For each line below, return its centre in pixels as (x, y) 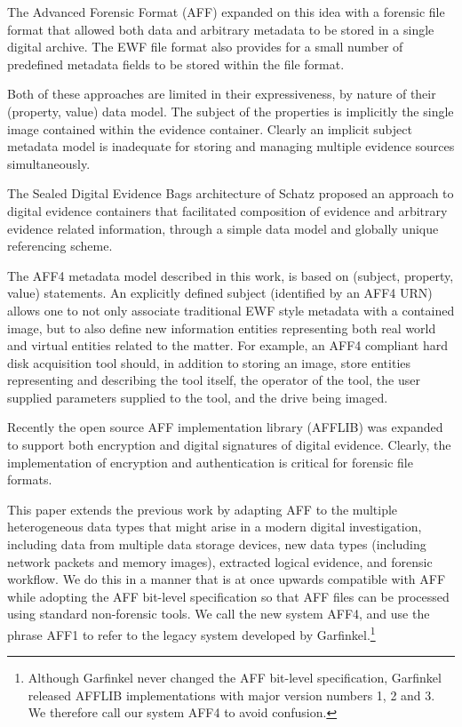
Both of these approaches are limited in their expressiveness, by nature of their (222, 94)
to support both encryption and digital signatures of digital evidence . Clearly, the (229, 445)
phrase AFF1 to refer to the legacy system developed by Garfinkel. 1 (191, 633)
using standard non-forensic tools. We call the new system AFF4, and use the (219, 614)
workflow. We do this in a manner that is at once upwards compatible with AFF (227, 579)
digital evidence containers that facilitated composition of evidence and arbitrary (227, 210)
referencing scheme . (60, 246)
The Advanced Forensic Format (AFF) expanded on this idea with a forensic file (226, 12)
